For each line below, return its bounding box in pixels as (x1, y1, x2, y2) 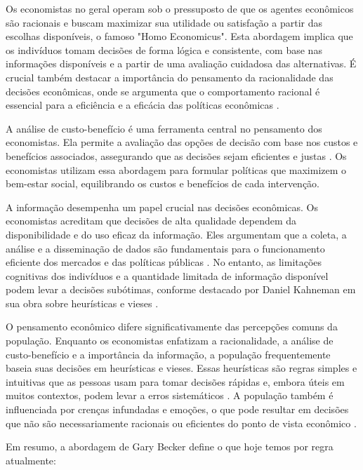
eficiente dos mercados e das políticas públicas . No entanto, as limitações (6, 255, 322, 269)
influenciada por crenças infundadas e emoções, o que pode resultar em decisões (6, 402, 349, 417)
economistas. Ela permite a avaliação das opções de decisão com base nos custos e (6, 135, 358, 149)
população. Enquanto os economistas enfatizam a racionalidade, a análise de (6, 333, 334, 348)
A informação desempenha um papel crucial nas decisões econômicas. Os (6, 199, 318, 214)
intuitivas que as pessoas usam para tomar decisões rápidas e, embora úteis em (6, 374, 345, 389)
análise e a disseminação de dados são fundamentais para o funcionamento (6, 241, 325, 255)
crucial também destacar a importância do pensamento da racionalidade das (6, 69, 334, 84)
